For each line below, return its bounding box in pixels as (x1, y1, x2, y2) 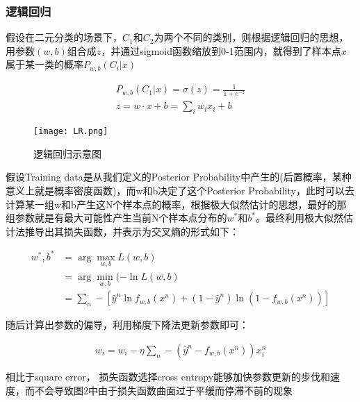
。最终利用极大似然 (255, 210, 343, 225)
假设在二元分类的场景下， (6, 30, 122, 44)
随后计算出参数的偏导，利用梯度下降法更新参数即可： (6, 317, 249, 332)
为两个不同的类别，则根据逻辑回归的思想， (154, 30, 349, 44)
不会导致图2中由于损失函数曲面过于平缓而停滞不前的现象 (34, 383, 293, 397)
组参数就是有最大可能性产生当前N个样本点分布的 (6, 210, 227, 225)
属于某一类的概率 (6, 57, 83, 72)
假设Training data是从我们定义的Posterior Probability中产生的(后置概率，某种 (6, 169, 352, 184)
